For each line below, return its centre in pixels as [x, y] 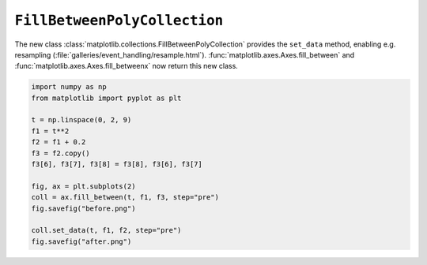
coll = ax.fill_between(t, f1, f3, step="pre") [125, 198]
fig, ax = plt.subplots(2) [83, 186]
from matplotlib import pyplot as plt [106, 98]
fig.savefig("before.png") [83, 208]
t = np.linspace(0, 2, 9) [81, 120]
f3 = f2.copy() [60, 153]
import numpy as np [69, 87]
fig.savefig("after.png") [81, 241]
